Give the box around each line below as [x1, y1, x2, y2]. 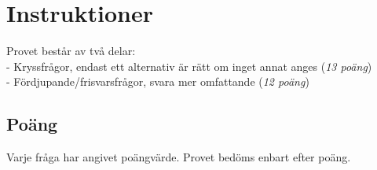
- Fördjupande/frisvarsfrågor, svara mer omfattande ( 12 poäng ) [6, 73, 309, 90]
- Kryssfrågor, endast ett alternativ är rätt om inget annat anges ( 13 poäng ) [6, 57, 372, 74]
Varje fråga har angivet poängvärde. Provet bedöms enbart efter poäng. [6, 149, 351, 165]
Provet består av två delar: [6, 42, 136, 59]
